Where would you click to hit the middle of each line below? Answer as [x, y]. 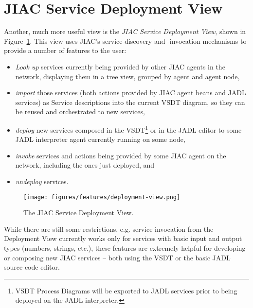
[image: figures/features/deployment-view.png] [102, 197]
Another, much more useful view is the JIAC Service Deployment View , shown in [125, 31]
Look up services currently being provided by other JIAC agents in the [120, 66]
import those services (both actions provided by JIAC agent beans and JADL [131, 93]
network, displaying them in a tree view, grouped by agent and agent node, [127, 76]
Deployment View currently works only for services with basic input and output [123, 238]
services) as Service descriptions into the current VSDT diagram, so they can [130, 102]
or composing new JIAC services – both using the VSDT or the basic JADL [117, 257]
